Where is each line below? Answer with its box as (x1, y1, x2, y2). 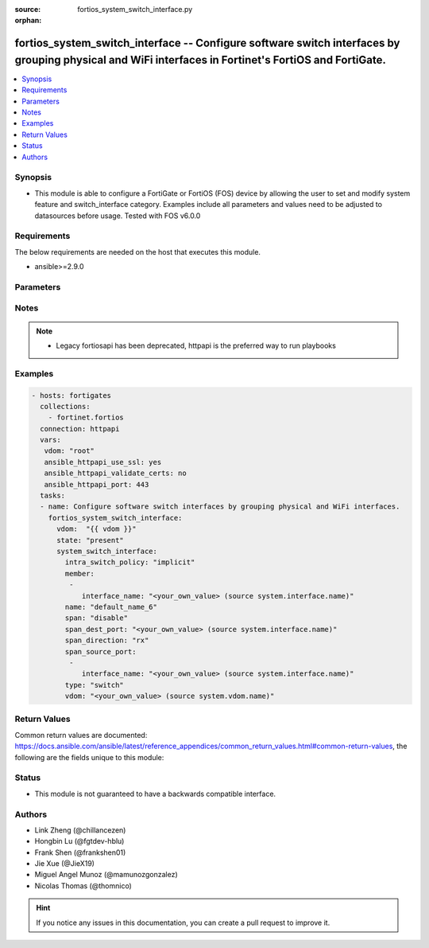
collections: (40, 402, 91, 411)
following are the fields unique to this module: (14, 752, 164, 762)
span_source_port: (64, 647, 137, 656)
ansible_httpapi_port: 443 (44, 480, 149, 489)
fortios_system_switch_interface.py (77, 5, 193, 14)
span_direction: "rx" (64, 636, 149, 645)
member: (64, 569, 95, 578)
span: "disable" (64, 614, 129, 622)
